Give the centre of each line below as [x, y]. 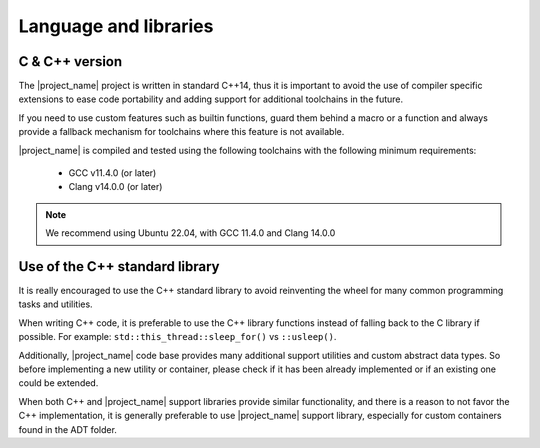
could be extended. [58, 383]
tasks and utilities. [56, 304]
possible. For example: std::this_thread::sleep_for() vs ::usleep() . [177, 337]
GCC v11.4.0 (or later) [112, 173]
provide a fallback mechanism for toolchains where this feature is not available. [181, 132]
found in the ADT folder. [67, 429]
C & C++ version [70, 61]
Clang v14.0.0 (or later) [115, 187]
